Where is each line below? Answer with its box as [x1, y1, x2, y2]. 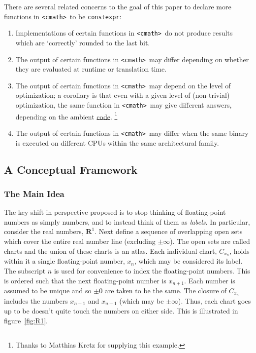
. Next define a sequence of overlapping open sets [95, 226, 243, 236]
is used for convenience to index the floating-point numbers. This [54, 265, 250, 275]
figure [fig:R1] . [4, 315, 48, 325]
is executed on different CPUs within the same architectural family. [15, 137, 219, 148]
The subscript [4, 265, 46, 275]
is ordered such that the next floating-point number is [4, 275, 166, 285]
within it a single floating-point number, [4, 256, 125, 266]
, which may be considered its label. [134, 256, 243, 266]
